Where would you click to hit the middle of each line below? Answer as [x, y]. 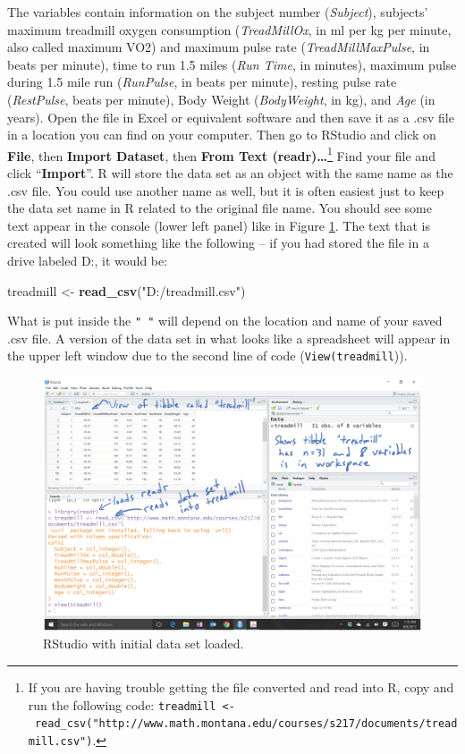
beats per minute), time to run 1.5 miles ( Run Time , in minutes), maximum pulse [232, 64]
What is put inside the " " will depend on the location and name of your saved [225, 321]
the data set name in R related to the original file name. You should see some [220, 208]
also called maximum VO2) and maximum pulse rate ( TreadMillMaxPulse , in [219, 47]
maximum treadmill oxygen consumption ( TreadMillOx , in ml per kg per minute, [229, 29]
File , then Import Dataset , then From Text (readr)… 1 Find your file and [221, 154]
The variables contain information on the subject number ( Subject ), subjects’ [218, 12]
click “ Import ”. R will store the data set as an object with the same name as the [230, 173]
